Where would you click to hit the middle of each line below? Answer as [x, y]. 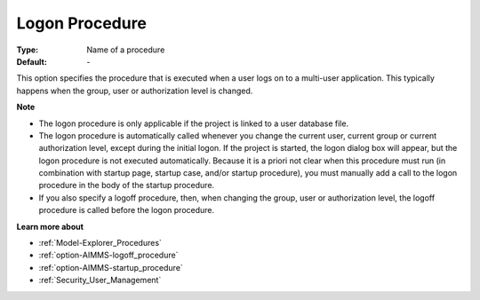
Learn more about [50, 226]
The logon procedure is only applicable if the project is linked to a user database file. [194, 123]
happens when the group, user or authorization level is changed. [135, 91]
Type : [28, 50]
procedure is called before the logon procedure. [127, 210]
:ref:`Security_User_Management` [100, 280]
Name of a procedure [126, 50]
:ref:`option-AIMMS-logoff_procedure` [108, 255]
